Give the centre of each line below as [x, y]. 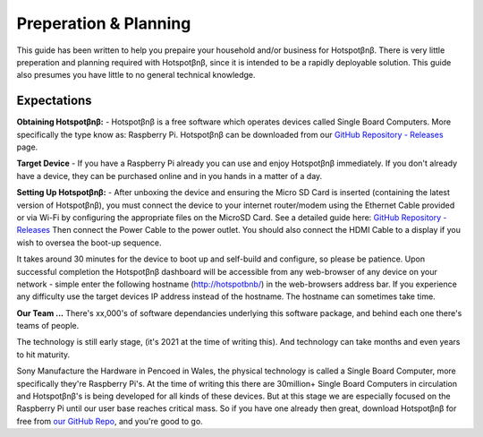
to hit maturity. [43, 355]
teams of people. [48, 326]
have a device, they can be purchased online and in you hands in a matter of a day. [169, 176]
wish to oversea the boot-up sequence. [89, 243]
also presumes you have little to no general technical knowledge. [136, 75]
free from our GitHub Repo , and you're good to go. [110, 421]
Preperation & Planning [104, 23]
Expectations [55, 101]
